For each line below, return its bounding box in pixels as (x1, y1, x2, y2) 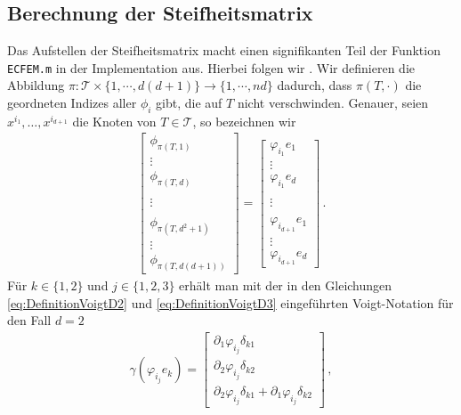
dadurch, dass (277, 76, 352, 94)
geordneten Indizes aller (7, 94, 137, 112)
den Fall (7, 311, 52, 330)
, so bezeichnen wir (192, 111, 296, 130)
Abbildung (7, 76, 65, 94)
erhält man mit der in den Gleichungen (179, 276, 392, 295)
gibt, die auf (156, 94, 222, 112)
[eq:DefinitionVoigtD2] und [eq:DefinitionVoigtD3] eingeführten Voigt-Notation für (7, 293, 454, 312)
